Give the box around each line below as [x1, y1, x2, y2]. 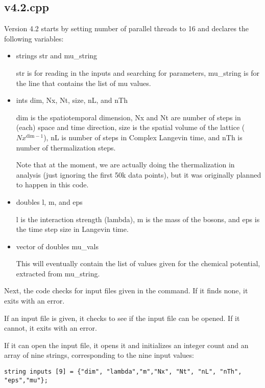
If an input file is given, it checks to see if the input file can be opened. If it [4, 312, 240, 323]
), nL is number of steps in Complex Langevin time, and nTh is [43, 132, 243, 142]
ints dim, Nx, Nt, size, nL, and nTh [16, 95, 128, 105]
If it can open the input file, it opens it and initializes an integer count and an [4, 339, 249, 350]
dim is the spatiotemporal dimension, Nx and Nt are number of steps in [16, 112, 241, 122]
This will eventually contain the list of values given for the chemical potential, [16, 258, 260, 269]
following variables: [4, 33, 64, 44]
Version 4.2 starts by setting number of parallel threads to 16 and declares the [4, 23, 249, 34]
